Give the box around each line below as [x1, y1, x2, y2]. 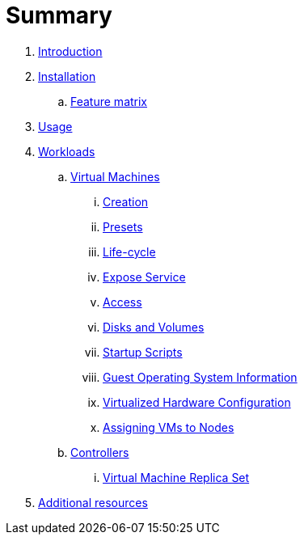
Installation [38, 69, 96, 83]
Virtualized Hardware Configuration [103, 395, 291, 409]
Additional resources [38, 495, 148, 509]
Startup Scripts [103, 344, 183, 359]
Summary [6, 2, 112, 29]
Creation [103, 194, 149, 209]
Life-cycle [103, 244, 156, 259]
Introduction [38, 44, 103, 58]
